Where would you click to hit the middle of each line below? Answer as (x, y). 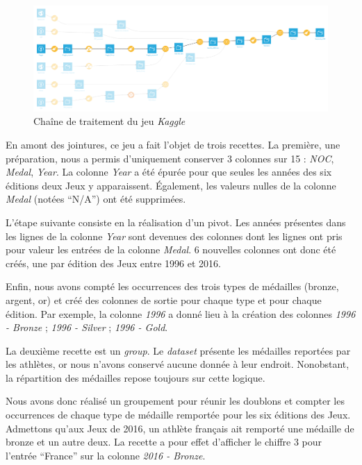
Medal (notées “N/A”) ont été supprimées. (96, 199)
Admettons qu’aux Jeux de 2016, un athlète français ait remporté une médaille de (180, 428)
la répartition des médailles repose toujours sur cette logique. (135, 377)
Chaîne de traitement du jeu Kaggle (109, 121)
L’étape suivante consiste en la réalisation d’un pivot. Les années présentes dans (176, 222)
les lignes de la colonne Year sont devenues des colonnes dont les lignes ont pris (174, 236)
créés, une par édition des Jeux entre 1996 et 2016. (113, 263)
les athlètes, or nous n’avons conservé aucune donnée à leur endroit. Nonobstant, (178, 364)
